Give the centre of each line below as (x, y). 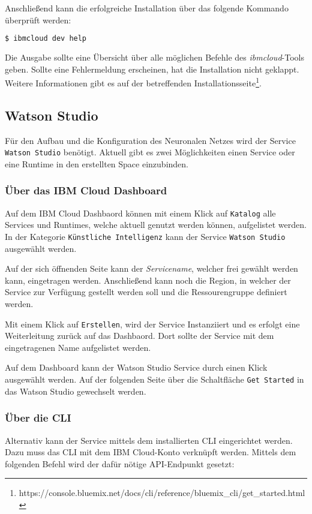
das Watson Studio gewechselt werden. (76, 391)
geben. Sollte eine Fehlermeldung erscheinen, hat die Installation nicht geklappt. (152, 69)
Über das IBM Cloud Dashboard (86, 190)
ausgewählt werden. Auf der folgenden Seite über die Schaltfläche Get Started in (154, 379)
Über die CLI (38, 418)
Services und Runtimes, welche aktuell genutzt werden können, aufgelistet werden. (156, 225)
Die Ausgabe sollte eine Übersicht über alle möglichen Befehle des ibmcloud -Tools (154, 57)
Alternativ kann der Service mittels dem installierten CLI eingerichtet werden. (149, 440)
